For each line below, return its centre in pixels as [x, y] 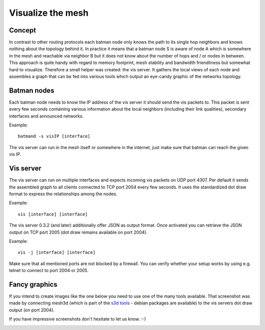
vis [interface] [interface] [53, 214]
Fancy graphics [33, 285]
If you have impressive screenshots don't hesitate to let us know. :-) [78, 319]
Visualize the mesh [49, 13]
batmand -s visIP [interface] [54, 136]
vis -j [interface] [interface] [57, 253]
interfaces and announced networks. [46, 116]
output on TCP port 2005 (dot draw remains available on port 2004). [78, 232]
